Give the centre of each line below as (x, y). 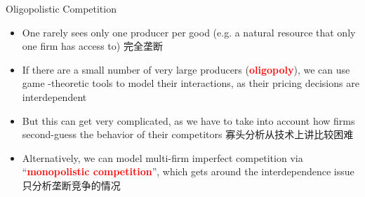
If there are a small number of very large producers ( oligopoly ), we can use (186, 69)
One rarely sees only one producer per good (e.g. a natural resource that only (189, 32)
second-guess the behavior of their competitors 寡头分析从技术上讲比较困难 (188, 134)
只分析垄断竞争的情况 (71, 185)
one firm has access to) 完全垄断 (92, 46)
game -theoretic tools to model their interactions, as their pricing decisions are (191, 83)
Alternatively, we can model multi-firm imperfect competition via (162, 157)
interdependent (54, 96)
